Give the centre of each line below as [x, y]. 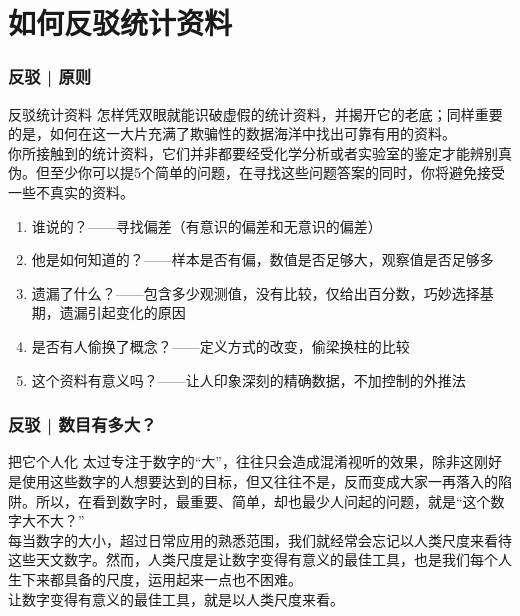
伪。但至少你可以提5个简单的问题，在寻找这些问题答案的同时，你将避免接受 [256, 172]
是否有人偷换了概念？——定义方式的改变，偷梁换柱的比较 [220, 345]
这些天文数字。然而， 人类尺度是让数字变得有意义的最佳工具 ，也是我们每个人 [260, 559]
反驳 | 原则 [50, 76]
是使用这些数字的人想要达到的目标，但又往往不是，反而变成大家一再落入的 [253, 480]
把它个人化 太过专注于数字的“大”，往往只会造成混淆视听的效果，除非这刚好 [255, 461]
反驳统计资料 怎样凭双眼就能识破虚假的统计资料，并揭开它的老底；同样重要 [255, 113]
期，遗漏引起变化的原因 [108, 312]
